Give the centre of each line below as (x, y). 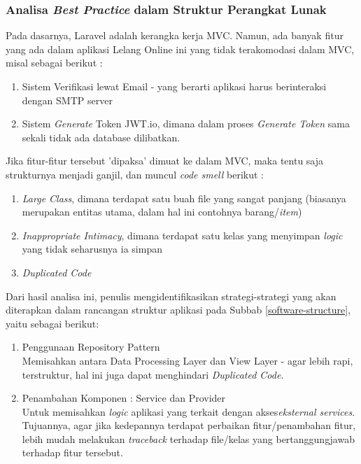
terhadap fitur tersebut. (72, 452)
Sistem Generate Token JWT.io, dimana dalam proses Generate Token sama (186, 124)
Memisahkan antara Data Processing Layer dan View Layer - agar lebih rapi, (187, 360)
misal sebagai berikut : (54, 63)
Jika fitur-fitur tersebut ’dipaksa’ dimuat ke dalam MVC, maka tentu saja (165, 161)
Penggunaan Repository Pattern (91, 347)
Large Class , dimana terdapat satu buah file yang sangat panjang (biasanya (184, 198)
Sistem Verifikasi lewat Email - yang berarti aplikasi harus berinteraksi (174, 86)
